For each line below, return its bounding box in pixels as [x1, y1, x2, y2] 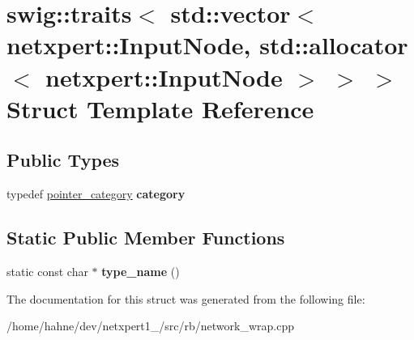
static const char [6, 262, 88, 279]
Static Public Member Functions [6, 225, 285, 250]
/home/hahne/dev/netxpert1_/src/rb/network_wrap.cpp [6, 317, 294, 334]
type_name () [101, 262, 180, 279]
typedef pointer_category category [6, 185, 186, 202]
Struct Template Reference [6, 91, 314, 125]
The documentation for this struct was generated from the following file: [6, 290, 365, 307]
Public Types [6, 147, 120, 172]
